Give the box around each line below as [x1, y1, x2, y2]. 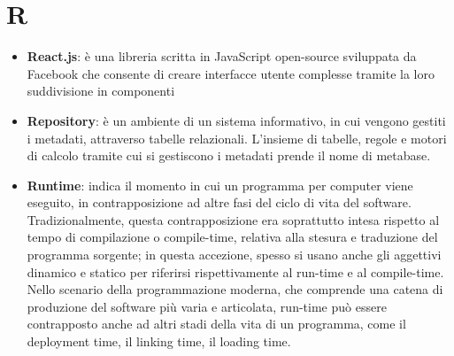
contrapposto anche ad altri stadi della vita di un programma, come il [27, 314, 406, 333]
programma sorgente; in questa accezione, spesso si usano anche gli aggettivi [27, 245, 442, 264]
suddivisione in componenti [27, 81, 175, 100]
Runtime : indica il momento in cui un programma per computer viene [27, 175, 413, 194]
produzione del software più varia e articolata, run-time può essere [27, 297, 387, 315]
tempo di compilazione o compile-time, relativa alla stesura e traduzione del [27, 228, 438, 246]
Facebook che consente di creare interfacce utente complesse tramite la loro [27, 64, 435, 82]
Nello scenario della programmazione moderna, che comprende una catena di [27, 280, 443, 298]
